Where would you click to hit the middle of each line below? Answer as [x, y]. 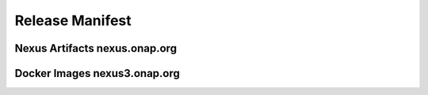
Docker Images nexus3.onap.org [97, 73]
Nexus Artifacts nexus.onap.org [96, 48]
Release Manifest [73, 20]
